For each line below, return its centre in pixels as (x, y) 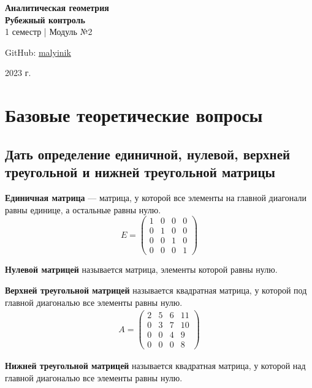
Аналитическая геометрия (57, 7)
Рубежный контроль (45, 19)
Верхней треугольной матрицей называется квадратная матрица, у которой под (156, 290)
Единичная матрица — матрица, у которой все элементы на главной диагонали (156, 197)
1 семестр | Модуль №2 (49, 32)
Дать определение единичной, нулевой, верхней (148, 154)
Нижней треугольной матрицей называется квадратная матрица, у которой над (155, 366)
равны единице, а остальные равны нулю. (83, 209)
